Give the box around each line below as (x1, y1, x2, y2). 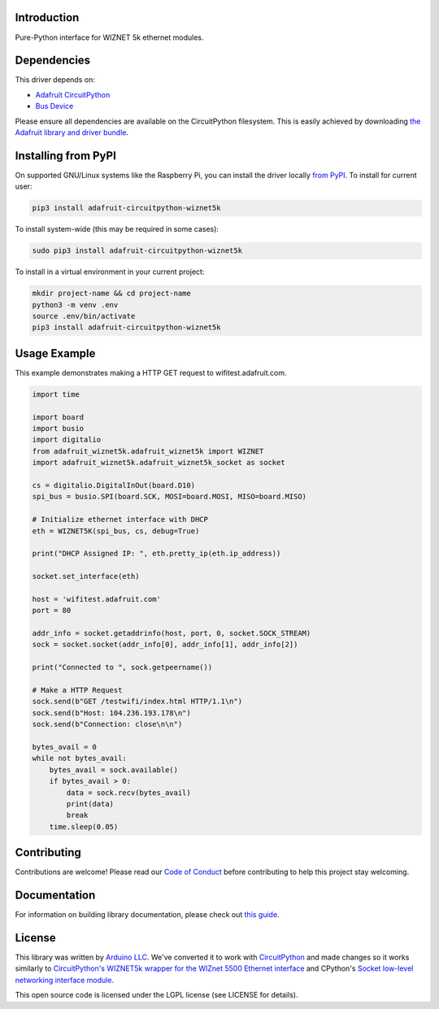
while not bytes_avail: (32, 754, 128, 763)
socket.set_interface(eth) (32, 572, 140, 581)
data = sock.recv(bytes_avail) (66, 788, 191, 797)
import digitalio (32, 435, 102, 445)
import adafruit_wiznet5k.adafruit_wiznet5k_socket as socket (32, 458, 285, 468)
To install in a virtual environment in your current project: (15, 267, 205, 276)
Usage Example (15, 346, 96, 360)
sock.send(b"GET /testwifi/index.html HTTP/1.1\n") (32, 697, 243, 707)
